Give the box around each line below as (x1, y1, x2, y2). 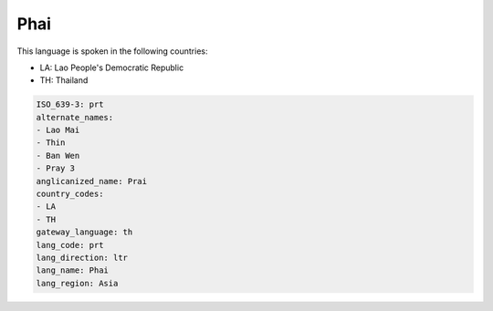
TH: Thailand (39, 75, 89, 86)
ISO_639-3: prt (36, 99, 104, 109)
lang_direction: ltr (36, 253, 128, 263)
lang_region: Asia (36, 278, 119, 288)
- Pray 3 (36, 163, 76, 173)
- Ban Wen (36, 150, 80, 161)
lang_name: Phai (36, 265, 110, 275)
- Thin (36, 138, 66, 148)
